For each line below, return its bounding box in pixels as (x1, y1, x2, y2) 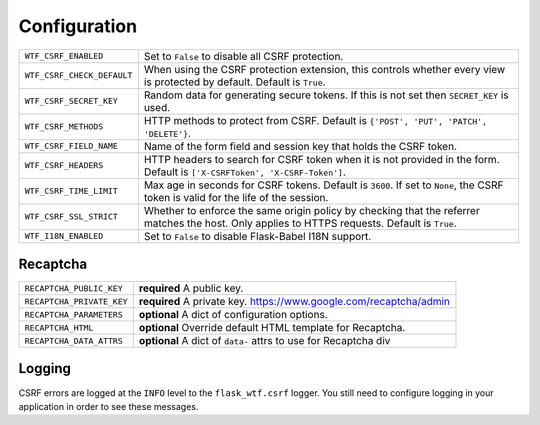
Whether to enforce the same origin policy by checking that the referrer (143, 203, 480, 217)
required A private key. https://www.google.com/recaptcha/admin (138, 295, 450, 309)
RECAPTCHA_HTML (24, 322, 94, 333)
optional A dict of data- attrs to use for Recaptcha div (138, 334, 391, 348)
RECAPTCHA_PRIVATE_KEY (24, 296, 129, 307)
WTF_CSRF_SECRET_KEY (24, 96, 119, 107)
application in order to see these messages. (18, 400, 199, 412)
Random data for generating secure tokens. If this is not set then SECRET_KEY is (143, 88, 509, 102)
